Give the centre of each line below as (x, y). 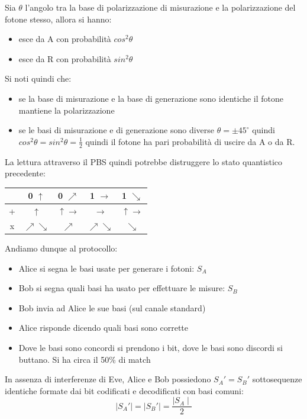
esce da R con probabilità (65, 58)
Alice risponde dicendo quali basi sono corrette (103, 328)
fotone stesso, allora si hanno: (58, 19)
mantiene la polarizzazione (67, 110)
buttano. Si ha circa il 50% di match (85, 359)
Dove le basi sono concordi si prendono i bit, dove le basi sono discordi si (151, 348)
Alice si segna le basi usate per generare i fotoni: (106, 268)
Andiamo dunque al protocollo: (61, 248)
